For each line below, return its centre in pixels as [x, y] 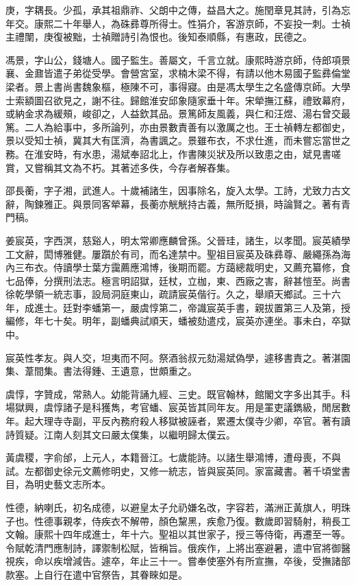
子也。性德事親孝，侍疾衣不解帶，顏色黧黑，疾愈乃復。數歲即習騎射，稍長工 [178, 520]
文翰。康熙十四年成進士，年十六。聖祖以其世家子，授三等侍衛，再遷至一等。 [178, 534]
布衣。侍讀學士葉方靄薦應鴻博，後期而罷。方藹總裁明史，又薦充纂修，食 [187, 267]
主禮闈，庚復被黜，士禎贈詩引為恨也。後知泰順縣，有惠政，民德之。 [159, 37]
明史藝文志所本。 [72, 484]
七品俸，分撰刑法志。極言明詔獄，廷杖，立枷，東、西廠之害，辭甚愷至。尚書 [178, 280]
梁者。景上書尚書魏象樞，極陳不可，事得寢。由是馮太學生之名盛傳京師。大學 [178, 86]
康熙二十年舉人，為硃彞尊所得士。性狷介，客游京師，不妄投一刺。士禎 [192, 23]
